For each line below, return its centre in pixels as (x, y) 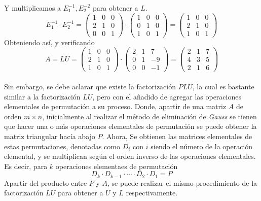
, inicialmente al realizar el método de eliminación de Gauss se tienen (150, 116)
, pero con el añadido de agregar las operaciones (167, 96)
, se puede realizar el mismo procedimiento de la (182, 182)
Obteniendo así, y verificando (49, 42)
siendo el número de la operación (202, 146)
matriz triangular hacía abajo (50, 136)
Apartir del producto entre (46, 182)
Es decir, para (26, 166)
